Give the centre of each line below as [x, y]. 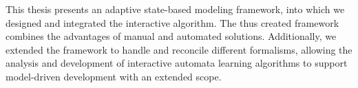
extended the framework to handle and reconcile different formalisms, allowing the [179, 49]
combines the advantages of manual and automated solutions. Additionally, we [171, 36]
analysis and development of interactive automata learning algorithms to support [177, 63]
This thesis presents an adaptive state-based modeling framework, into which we [175, 9]
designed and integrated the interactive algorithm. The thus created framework [172, 22]
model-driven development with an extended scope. [114, 76]
